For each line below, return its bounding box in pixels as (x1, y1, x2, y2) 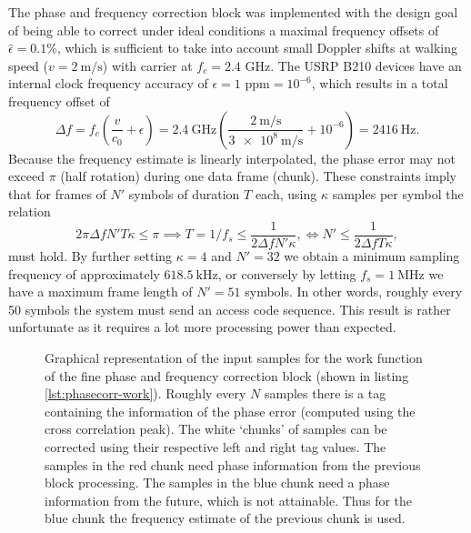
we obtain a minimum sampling (284, 246, 460, 265)
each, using (255, 184, 317, 203)
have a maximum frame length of (8, 282, 193, 301)
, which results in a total (311, 74, 448, 93)
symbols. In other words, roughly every (245, 282, 463, 301)
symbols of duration (128, 184, 240, 203)
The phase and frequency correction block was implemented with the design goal (8, 3, 458, 21)
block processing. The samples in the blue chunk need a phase (45, 473, 390, 492)
